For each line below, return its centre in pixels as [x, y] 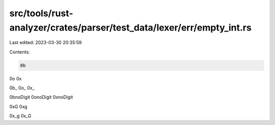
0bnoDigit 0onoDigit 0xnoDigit [41, 97]
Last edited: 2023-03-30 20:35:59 [46, 43]
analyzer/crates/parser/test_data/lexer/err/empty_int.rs [130, 27]
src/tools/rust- [41, 13]
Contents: [20, 52]
